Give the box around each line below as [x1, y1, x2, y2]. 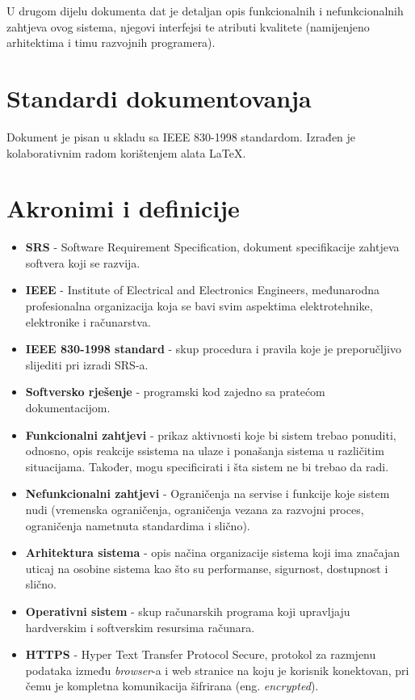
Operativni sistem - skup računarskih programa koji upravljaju [25, 602, 350, 619]
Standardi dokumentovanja [6, 81, 312, 114]
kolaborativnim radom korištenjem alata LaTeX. [6, 144, 246, 161]
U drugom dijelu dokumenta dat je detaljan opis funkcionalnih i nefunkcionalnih [6, 2, 404, 19]
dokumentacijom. [25, 398, 111, 415]
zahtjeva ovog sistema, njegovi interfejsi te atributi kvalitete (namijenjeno [6, 18, 370, 35]
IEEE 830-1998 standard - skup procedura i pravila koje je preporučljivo [25, 340, 401, 357]
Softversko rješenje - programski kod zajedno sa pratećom [25, 383, 325, 400]
